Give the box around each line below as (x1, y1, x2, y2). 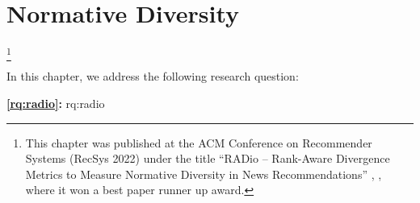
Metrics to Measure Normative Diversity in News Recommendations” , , (25, 165, 382, 182)
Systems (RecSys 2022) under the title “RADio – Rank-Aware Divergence (25, 150, 390, 167)
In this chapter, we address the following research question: (6, 68, 299, 85)
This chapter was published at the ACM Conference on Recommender (25, 134, 372, 151)
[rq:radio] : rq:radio (6, 95, 105, 112)
